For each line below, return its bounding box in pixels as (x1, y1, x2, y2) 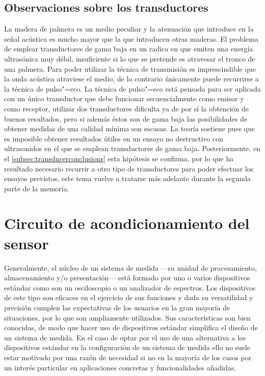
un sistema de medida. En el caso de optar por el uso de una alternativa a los (4, 332, 246, 342)
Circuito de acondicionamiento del (4, 213, 250, 234)
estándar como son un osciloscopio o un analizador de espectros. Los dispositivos (4, 282, 256, 293)
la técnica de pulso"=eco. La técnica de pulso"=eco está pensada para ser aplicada (4, 83, 261, 94)
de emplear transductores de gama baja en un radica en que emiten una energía (4, 43, 253, 54)
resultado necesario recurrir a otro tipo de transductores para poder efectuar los (4, 163, 254, 173)
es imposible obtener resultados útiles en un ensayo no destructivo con (4, 133, 223, 143)
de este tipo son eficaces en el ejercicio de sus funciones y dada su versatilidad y (4, 292, 253, 303)
